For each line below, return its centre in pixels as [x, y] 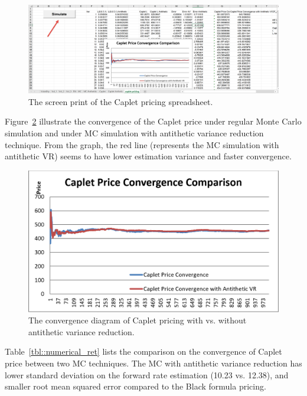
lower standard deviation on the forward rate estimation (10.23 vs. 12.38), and [147, 374]
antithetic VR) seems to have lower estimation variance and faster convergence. [148, 156]
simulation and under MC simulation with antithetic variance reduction [134, 133]
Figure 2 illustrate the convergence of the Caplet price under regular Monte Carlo [153, 121]
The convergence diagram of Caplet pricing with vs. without [138, 320]
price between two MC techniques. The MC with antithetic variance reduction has [153, 363]
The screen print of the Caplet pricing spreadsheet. [121, 101]
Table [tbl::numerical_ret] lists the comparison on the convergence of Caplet [143, 351]
